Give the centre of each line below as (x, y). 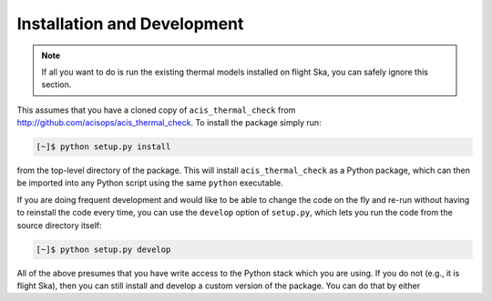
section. (56, 85)
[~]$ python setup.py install (103, 147)
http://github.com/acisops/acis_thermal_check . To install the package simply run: (169, 123)
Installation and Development (130, 24)
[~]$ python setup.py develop (103, 249)
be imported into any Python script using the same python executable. (150, 183)
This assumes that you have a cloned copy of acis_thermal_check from (156, 110)
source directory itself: (59, 225)
